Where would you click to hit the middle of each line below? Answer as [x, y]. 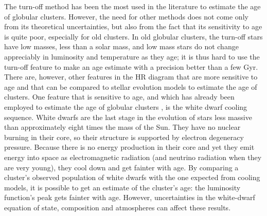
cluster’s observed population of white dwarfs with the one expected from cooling [132, 177]
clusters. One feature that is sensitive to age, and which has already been [119, 97]
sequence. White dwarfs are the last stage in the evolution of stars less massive [128, 117]
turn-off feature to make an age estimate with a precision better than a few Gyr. [131, 66]
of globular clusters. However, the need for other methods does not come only [126, 16]
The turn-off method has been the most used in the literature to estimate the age [132, 6]
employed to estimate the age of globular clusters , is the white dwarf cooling [126, 106]
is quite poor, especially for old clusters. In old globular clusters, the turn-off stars [133, 36]
